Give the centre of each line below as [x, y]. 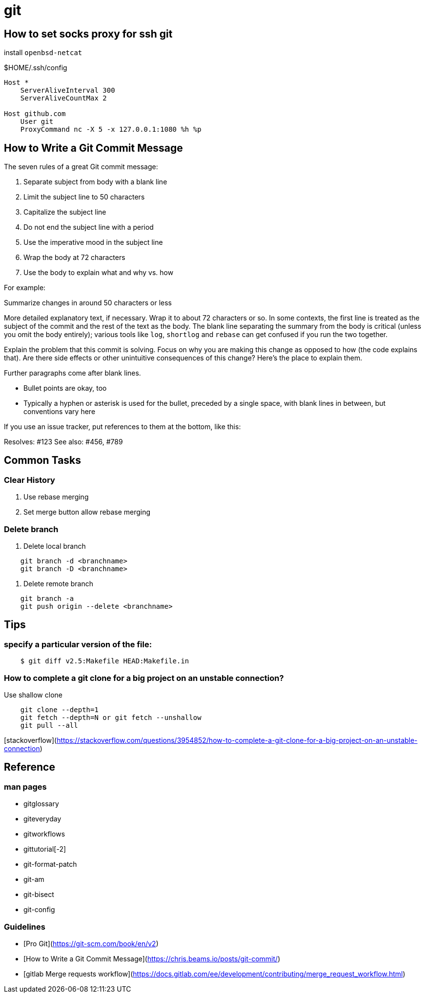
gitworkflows [44, 834]
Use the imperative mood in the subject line [93, 242]
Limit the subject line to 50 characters [84, 197]
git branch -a [47, 598]
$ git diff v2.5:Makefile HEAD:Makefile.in [105, 661]
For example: [25, 288]
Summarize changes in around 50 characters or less [88, 303]
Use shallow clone [33, 695]
